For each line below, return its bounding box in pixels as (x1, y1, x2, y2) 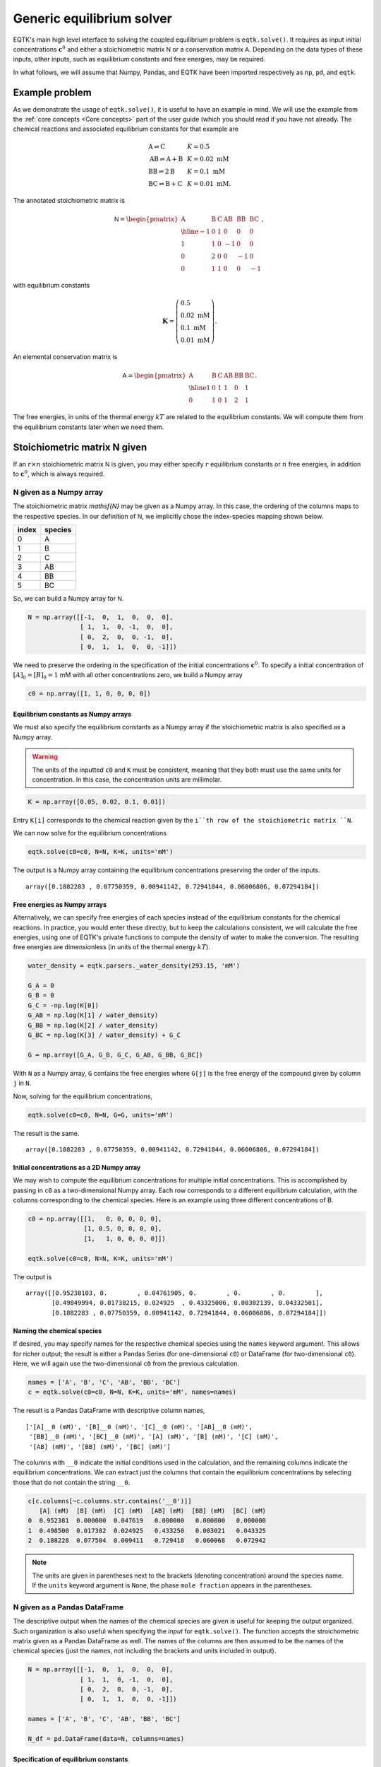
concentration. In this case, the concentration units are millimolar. (32, 775, 222, 784)
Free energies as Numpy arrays (13, 900, 107, 908)
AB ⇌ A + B (149, 155, 183, 163)
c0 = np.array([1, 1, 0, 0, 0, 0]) (28, 690, 151, 698)
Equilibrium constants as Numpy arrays (13, 710, 132, 719)
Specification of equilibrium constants (13, 1755, 128, 1763)
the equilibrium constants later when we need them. (13, 423, 164, 431)
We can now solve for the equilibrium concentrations (13, 829, 167, 838)
